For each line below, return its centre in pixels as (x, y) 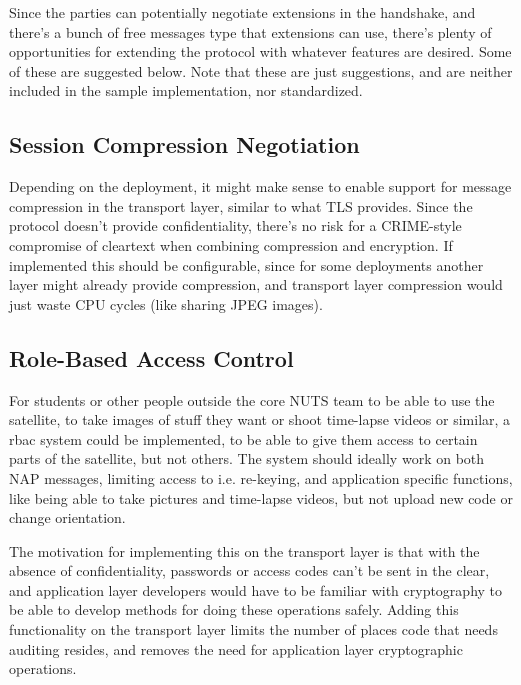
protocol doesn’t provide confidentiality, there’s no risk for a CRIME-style (235, 225)
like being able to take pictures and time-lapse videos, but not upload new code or (261, 497)
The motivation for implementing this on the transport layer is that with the (244, 550)
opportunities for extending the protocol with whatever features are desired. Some (260, 51)
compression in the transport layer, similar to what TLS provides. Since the (241, 205)
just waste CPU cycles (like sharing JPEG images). (166, 303)
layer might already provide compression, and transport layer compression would (256, 284)
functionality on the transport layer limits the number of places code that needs (253, 629)
